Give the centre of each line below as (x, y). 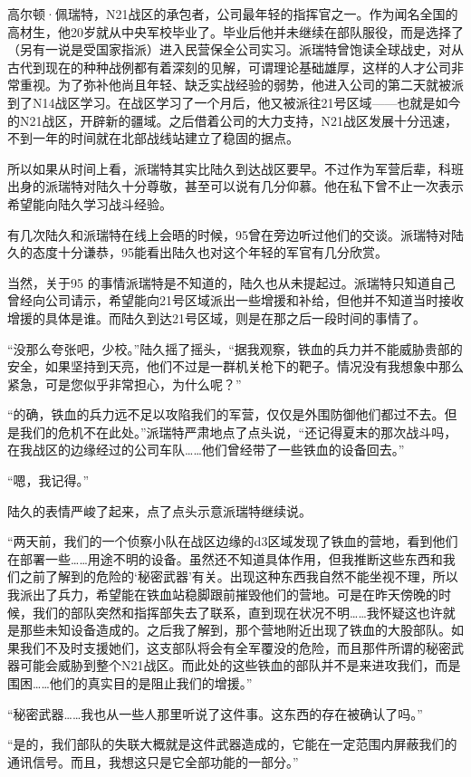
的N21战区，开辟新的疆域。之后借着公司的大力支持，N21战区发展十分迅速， (232, 120)
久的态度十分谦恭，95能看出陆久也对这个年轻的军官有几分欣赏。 (197, 252)
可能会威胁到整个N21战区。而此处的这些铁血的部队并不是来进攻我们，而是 (240, 665)
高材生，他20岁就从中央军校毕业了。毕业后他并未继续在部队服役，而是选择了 (235, 31)
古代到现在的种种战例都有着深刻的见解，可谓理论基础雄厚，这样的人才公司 (229, 67)
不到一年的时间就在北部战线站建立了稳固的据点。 (153, 138)
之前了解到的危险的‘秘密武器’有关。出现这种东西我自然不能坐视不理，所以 (239, 576)
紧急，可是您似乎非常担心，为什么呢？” (125, 384)
